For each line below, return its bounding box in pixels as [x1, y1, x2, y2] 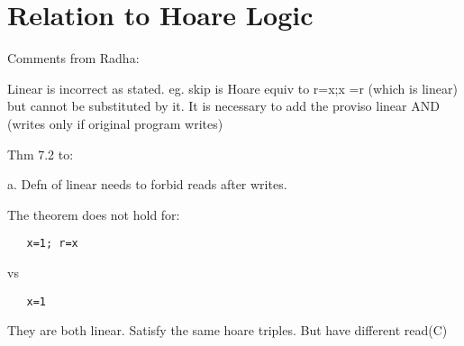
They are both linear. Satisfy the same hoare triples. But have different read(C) [7, 321, 448, 340]
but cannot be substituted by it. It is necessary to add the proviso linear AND [7, 96, 440, 115]
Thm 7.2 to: [7, 144, 74, 163]
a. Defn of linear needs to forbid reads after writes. [7, 175, 287, 194]
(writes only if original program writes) [7, 114, 223, 132]
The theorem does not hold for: [7, 205, 180, 223]
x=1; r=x [26, 237, 78, 250]
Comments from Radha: [7, 49, 140, 68]
